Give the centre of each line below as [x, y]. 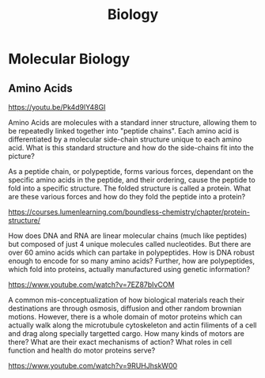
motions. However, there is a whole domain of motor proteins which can [125, 317]
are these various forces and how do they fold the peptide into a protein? [127, 197]
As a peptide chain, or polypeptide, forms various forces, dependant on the [131, 171]
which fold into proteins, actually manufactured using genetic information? [129, 269]
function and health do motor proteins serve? [82, 350]
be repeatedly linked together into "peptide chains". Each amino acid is [124, 131]
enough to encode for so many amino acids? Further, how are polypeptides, [132, 261]
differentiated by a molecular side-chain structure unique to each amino [125, 139]
